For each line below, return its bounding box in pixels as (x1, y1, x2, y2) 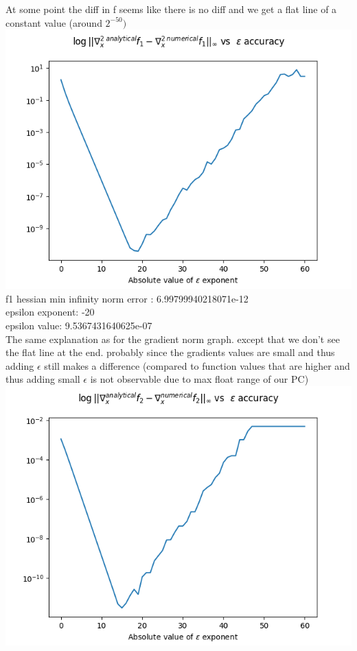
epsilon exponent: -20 (5, 305, 95, 319)
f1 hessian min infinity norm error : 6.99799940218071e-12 (5, 291, 249, 305)
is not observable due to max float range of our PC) (90, 372, 309, 386)
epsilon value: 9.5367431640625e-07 (5, 318, 152, 332)
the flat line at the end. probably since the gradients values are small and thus (5, 345, 335, 359)
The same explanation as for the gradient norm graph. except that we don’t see (5, 331, 340, 346)
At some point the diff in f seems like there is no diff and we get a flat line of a (5, 2, 337, 16)
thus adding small (5, 372, 80, 386)
